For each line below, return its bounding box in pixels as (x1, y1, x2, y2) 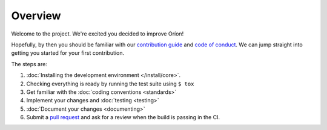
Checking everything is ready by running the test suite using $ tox (26, 80, 194, 87)
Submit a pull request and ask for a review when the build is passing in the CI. (26, 114, 220, 121)
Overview (11, 9, 61, 22)
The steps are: (11, 60, 48, 67)
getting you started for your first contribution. (11, 49, 124, 57)
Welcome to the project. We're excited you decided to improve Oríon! (11, 30, 184, 37)
